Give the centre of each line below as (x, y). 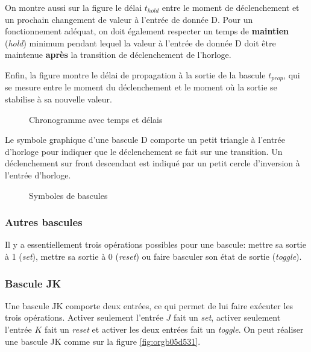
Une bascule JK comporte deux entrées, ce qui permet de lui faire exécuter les (149, 305)
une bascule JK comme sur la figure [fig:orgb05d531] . (103, 341)
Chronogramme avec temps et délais (96, 119)
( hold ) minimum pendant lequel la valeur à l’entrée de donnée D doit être (140, 42)
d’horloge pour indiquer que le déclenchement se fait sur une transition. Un (144, 151)
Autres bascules (44, 222)
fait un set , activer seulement (227, 317)
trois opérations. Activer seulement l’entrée (84, 317)
